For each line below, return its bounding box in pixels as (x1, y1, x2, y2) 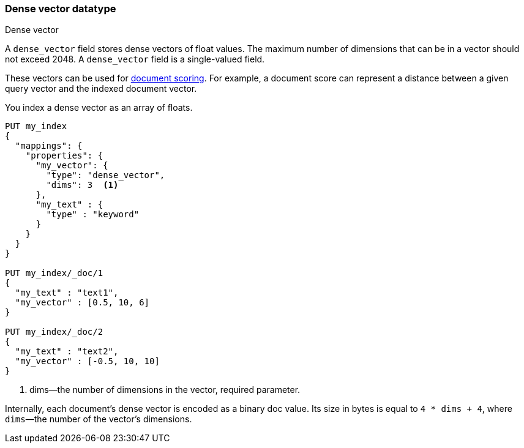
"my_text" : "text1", (15, 288, 119, 298)
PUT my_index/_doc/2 (5, 327, 103, 337)
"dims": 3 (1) (46, 180, 119, 190)
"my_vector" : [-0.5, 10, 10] (15, 356, 160, 367)
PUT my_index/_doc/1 (5, 268, 103, 278)
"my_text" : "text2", (15, 346, 119, 357)
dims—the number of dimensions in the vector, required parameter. (29, 384, 301, 395)
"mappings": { (15, 141, 83, 151)
